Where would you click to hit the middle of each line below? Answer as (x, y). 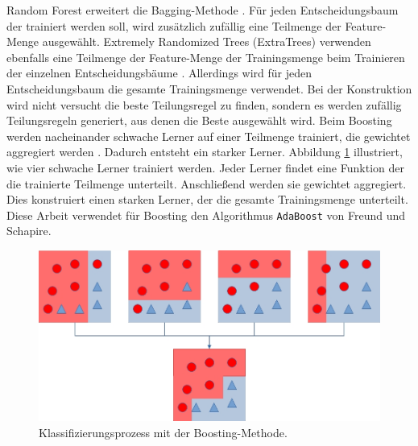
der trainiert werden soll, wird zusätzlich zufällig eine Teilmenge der (174, 25)
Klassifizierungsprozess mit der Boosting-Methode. (163, 432)
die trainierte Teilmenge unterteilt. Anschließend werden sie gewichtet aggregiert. (207, 183)
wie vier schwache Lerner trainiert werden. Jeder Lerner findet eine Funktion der (205, 167)
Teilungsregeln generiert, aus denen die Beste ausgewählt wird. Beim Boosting (199, 120)
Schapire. (29, 231)
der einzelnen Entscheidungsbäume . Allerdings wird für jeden (159, 73)
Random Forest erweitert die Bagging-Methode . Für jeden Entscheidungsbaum (203, 10)
